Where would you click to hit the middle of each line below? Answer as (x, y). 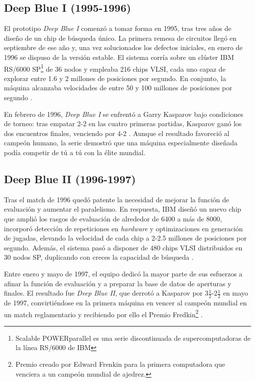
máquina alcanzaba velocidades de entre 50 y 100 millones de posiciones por (118, 88)
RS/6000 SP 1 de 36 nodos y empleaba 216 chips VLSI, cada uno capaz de (115, 68)
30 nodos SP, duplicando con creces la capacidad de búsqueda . (99, 257)
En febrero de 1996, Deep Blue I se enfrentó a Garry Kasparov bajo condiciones (124, 114)
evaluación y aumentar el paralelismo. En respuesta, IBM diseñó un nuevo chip (123, 209)
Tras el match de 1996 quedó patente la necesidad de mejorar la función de (117, 199)
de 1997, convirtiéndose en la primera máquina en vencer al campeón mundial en (126, 302)
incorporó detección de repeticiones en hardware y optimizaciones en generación (124, 228)
